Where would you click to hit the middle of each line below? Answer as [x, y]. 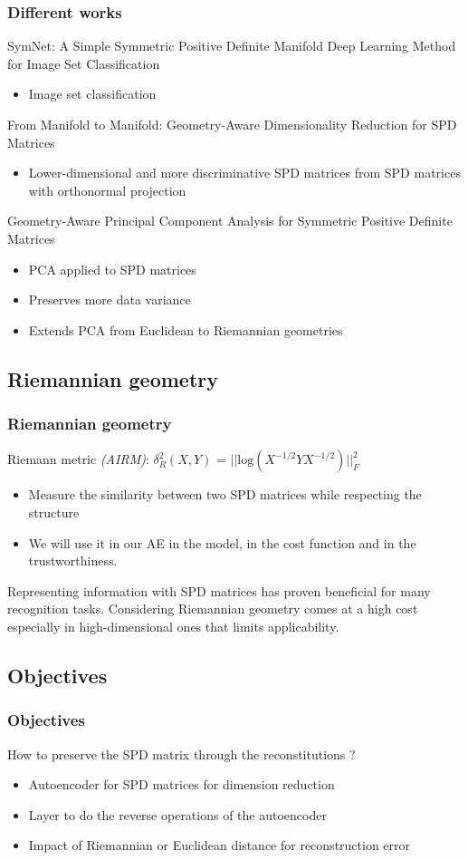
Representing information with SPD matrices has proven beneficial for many [219, 590]
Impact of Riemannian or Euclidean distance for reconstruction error [220, 845]
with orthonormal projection [107, 190]
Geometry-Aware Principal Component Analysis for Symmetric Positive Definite [230, 221]
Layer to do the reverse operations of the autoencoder [177, 814]
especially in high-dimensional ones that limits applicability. [173, 626]
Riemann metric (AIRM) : [78, 459]
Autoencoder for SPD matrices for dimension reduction [181, 784]
